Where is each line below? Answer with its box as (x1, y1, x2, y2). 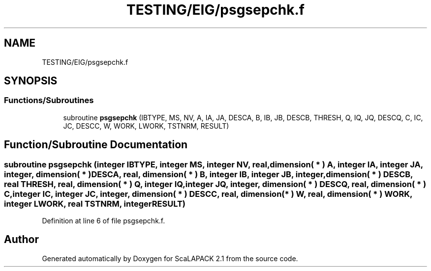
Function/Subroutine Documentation (4, 138, 188, 151)
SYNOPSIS (4, 75, 58, 87)
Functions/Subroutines (4, 95, 94, 106)
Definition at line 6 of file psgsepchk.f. (42, 217, 165, 225)
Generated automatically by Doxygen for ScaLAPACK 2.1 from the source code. (42, 254, 298, 263)
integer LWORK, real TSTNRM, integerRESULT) (4, 198, 186, 209)
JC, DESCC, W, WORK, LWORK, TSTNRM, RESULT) (63, 121, 229, 130)
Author (4, 233, 39, 246)
